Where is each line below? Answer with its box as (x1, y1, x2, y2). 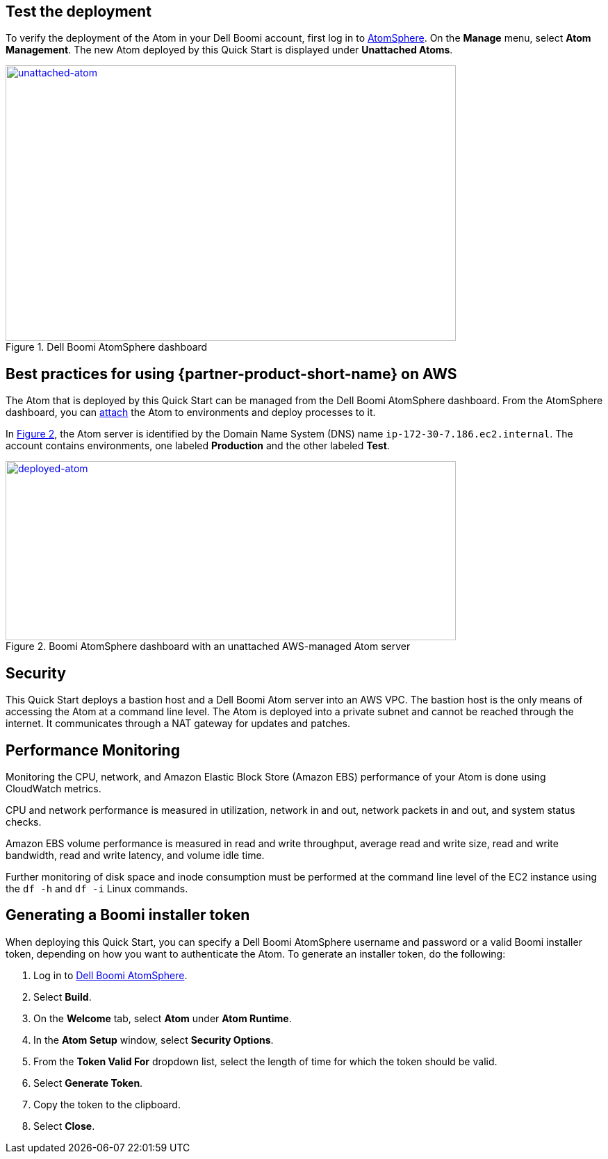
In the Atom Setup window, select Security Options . (33, 1033, 274, 1046)
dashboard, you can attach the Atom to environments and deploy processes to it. (6, 406, 376, 419)
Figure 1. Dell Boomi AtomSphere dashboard (6, 341, 208, 353)
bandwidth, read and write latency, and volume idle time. (6, 849, 265, 861)
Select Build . (33, 990, 92, 1003)
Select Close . (33, 1119, 95, 1132)
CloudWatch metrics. (6, 782, 101, 794)
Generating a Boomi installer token (6, 906, 250, 924)
